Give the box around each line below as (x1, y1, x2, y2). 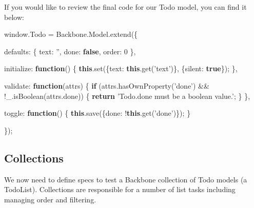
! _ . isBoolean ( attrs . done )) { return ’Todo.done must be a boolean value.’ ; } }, (4, 90, 250, 101)
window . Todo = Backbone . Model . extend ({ (4, 29, 138, 39)
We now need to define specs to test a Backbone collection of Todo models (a (4, 174, 247, 184)
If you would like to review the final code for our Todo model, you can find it (4, 2, 247, 12)
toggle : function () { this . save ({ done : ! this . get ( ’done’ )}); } (4, 108, 191, 118)
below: (4, 11, 24, 22)
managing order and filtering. (4, 194, 96, 204)
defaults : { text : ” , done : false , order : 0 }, (4, 46, 136, 56)
